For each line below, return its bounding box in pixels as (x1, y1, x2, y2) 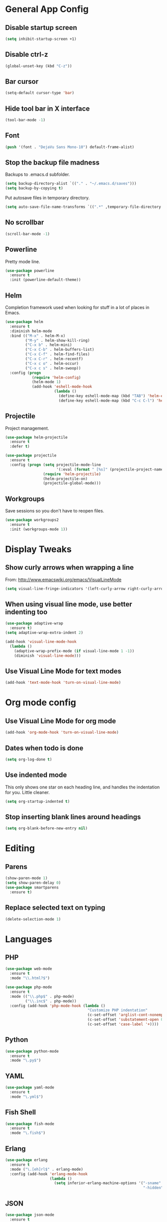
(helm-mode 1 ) (31, 380, 61, 385)
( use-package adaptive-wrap (5, 621, 64, 626)
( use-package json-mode (5, 1212, 55, 1217)
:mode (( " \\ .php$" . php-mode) (9, 994, 75, 999)
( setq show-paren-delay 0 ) (5, 881, 61, 886)
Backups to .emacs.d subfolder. (5, 171, 70, 177)
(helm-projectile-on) (43, 476, 88, 481)
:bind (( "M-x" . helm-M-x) (9, 333, 66, 338)
